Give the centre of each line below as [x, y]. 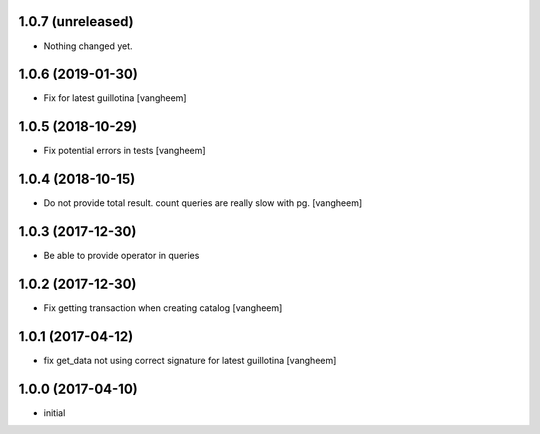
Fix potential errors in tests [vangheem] [124, 151]
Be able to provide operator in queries [121, 256]
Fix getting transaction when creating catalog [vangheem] [163, 308]
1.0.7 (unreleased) [76, 21]
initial [54, 412]
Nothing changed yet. [88, 46]
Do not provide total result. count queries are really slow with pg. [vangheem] [203, 203]
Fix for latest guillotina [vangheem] [115, 98]
